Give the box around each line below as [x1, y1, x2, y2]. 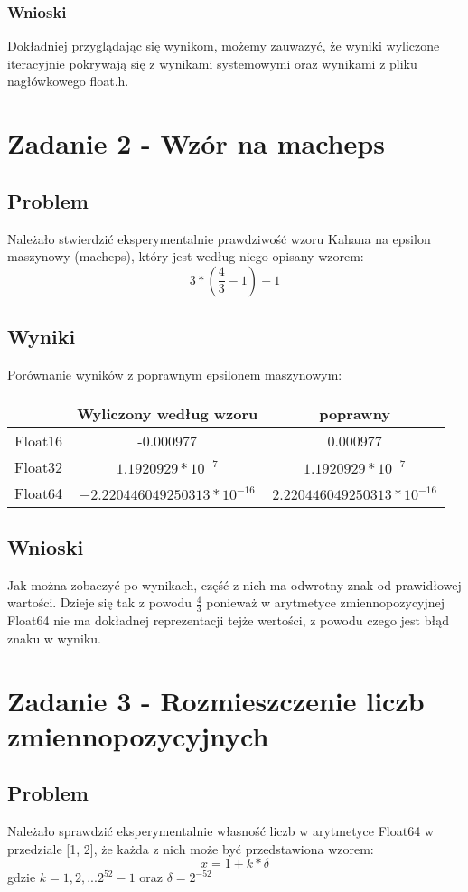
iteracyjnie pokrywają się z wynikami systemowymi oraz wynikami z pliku [7, 53, 417, 72]
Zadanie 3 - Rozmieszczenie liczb [7, 681, 425, 718]
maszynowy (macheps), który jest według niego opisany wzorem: [7, 247, 364, 266]
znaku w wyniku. [7, 628, 101, 647]
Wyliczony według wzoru [77, 402, 258, 424]
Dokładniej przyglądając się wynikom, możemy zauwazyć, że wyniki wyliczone [7, 36, 440, 55]
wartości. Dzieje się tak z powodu [7, 593, 192, 612]
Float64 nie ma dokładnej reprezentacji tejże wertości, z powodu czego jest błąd [7, 611, 449, 630]
